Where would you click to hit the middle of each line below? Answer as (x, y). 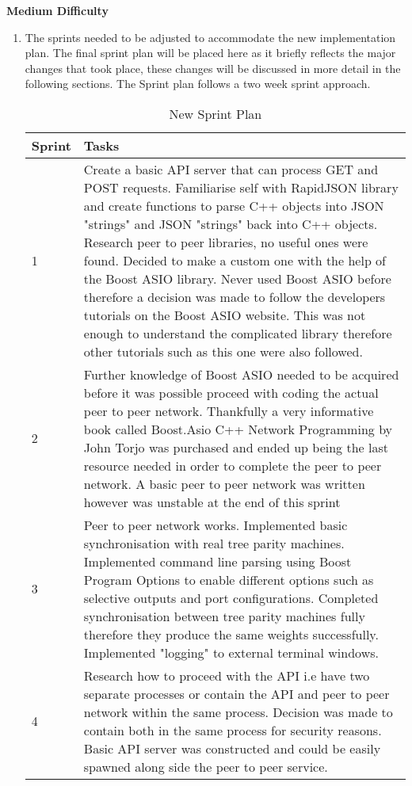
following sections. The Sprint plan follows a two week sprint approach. (198, 84)
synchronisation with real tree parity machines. (214, 543)
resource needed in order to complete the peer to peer (233, 465)
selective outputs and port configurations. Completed (231, 597)
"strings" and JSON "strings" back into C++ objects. (231, 223)
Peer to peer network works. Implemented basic (216, 525)
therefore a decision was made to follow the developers (235, 296)
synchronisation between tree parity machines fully (224, 616)
